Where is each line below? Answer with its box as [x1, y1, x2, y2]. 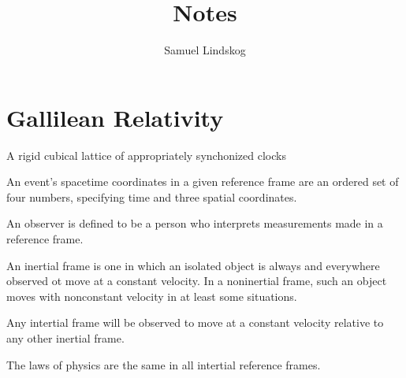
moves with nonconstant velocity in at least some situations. [6, 287, 297, 304]
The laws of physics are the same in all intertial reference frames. [6, 356, 321, 372]
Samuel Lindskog [164, 42, 246, 58]
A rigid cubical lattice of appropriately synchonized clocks [6, 146, 286, 163]
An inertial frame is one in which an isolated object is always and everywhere [6, 257, 380, 273]
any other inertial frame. [6, 330, 125, 346]
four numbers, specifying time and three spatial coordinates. [6, 188, 297, 205]
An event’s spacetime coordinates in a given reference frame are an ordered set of [6, 173, 399, 190]
